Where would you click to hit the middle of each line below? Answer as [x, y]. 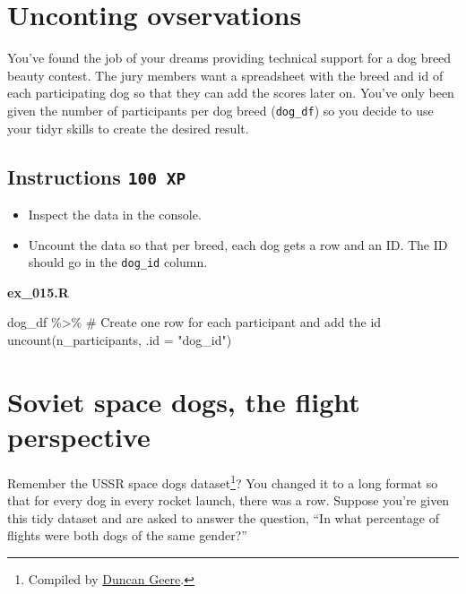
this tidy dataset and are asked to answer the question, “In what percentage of [223, 517]
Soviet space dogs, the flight [184, 401]
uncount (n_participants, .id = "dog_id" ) [120, 339]
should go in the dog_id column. [118, 262]
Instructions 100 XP [97, 176]
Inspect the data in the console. [115, 214]
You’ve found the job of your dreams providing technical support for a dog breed [229, 58]
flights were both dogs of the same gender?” [127, 535]
